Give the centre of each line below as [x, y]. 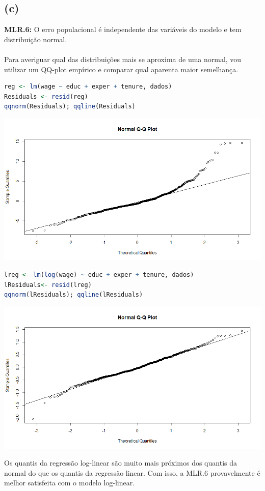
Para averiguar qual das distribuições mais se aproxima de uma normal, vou [123, 59]
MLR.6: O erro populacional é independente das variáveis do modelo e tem [123, 29]
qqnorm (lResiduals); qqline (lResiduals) [74, 295]
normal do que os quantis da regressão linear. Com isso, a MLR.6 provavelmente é [132, 472]
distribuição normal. [36, 39]
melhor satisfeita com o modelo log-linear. [70, 483]
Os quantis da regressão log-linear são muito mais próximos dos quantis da [121, 463]
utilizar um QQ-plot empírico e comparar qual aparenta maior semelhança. [121, 69]
